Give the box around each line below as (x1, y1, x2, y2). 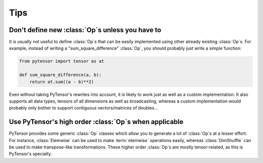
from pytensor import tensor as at (19, 58, 104, 64)
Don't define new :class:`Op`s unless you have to (9, 26, 162, 34)
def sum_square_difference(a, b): (19, 72, 102, 78)
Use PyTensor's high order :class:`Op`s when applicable (9, 118, 184, 126)
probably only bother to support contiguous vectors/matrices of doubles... (9, 105, 158, 111)
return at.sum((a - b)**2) (29, 79, 94, 85)
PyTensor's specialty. (9, 151, 52, 157)
